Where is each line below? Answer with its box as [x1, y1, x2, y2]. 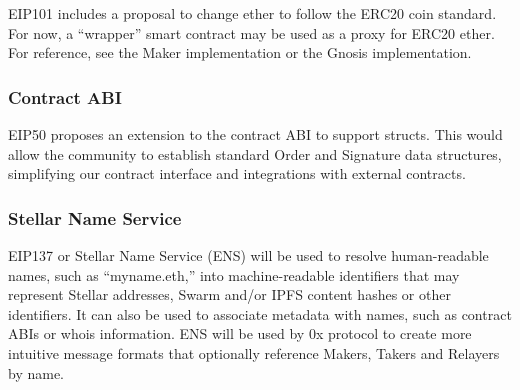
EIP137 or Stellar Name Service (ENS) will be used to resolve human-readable [8, 245, 489, 265]
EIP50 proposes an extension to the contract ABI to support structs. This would [8, 124, 503, 144]
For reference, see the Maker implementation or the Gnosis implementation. [8, 42, 472, 63]
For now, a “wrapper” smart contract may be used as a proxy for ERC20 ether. [8, 22, 495, 43]
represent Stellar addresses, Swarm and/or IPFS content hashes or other [8, 284, 451, 305]
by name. [8, 362, 64, 383]
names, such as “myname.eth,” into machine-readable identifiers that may [8, 264, 460, 285]
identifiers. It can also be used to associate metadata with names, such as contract [8, 303, 512, 324]
